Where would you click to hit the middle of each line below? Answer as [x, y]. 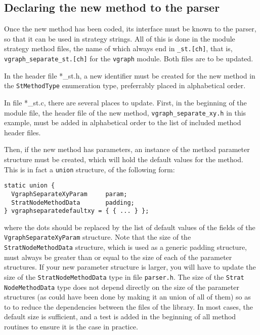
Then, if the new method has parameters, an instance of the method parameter [127, 149]
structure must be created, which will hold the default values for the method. [124, 159]
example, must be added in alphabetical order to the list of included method [123, 122]
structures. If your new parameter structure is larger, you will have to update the [130, 267]
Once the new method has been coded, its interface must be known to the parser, [130, 29]
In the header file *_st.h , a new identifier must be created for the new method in [130, 75]
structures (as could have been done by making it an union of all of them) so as [127, 297]
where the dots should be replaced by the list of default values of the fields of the [130, 227]
